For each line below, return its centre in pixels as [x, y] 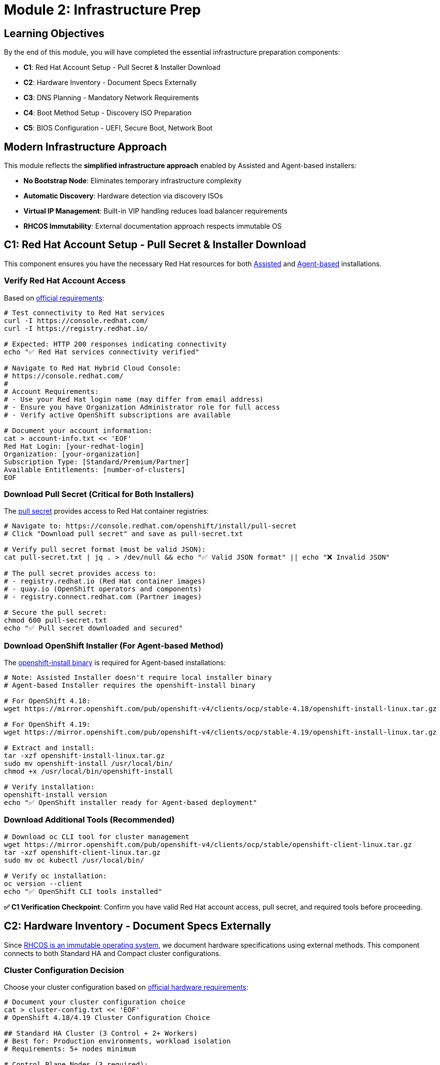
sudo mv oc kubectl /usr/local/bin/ [74, 860]
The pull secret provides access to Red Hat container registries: [106, 511]
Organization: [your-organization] [72, 454]
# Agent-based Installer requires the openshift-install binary [130, 685]
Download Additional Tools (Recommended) [89, 820]
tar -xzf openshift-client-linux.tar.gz [82, 852]
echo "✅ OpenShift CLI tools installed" [83, 891]
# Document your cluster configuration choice [95, 1002]
